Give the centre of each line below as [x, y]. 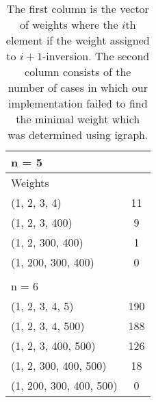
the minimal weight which [78, 119]
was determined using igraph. [78, 135]
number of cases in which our [78, 87]
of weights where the [69, 24]
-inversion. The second [96, 56]
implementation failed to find [78, 103]
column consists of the [78, 72]
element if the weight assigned [78, 40]
